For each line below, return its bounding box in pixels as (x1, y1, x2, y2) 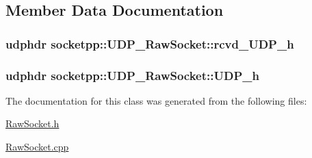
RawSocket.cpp (5, 140, 69, 154)
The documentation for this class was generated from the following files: (5, 93, 307, 107)
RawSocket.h (5, 116, 60, 131)
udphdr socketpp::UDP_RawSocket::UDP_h (5, 66, 259, 83)
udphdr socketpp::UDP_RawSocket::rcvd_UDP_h (5, 35, 294, 52)
